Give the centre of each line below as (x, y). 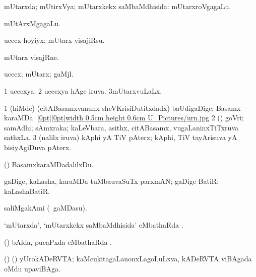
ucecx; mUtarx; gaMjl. (39, 74)
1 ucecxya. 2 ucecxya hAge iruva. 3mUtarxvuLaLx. (83, 90)
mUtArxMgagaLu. (33, 23)
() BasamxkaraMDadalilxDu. (49, 164)
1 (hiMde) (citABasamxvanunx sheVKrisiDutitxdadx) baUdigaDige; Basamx (122, 108)
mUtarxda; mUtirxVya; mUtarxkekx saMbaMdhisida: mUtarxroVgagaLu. (118, 6)
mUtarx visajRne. (31, 57)
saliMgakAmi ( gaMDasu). (46, 208)
